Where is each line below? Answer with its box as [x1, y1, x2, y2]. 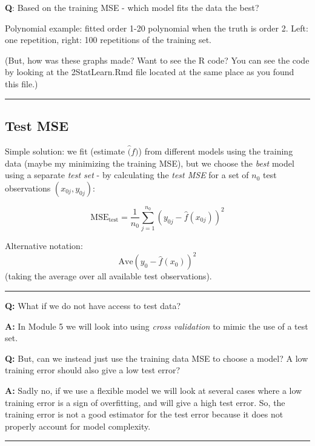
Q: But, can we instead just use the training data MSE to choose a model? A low [5, 351, 308, 364]
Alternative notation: [5, 239, 83, 252]
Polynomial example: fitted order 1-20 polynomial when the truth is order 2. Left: [5, 21, 308, 34]
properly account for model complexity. [5, 419, 151, 432]
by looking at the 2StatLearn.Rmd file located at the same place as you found [5, 65, 294, 78]
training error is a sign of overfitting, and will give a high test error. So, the [5, 396, 285, 408]
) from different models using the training [138, 144, 293, 157]
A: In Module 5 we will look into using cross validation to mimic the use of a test [5, 319, 308, 332]
